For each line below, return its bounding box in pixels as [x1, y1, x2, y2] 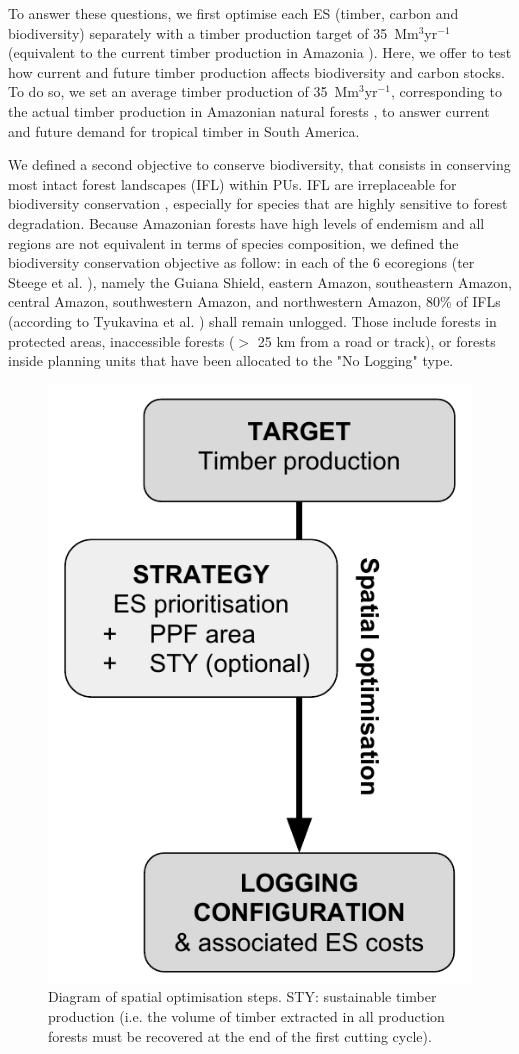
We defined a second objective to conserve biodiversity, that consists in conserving [8, 154, 511, 175]
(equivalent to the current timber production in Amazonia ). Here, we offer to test [8, 42, 512, 63]
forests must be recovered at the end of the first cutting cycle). [48, 1025, 432, 1046]
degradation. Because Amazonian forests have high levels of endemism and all [8, 212, 485, 233]
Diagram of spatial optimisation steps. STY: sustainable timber [48, 986, 437, 1007]
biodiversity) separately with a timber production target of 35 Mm [8, 22, 419, 43]
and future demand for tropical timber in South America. [8, 120, 360, 141]
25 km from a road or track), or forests [257, 330, 496, 351]
